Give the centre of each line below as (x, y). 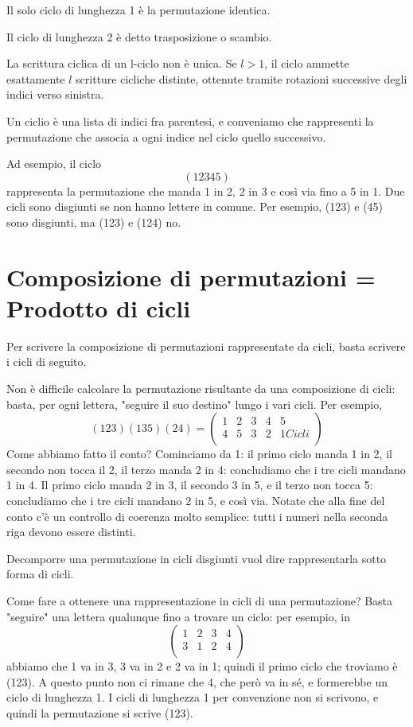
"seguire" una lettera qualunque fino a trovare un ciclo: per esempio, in (178, 616)
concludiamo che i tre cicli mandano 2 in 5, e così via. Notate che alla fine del (196, 500)
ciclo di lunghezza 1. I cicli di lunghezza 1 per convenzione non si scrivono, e (193, 697)
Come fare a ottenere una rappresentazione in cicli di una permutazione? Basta (200, 600)
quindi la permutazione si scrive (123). (100, 712)
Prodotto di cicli (99, 307)
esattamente (36, 78)
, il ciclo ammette (307, 63)
